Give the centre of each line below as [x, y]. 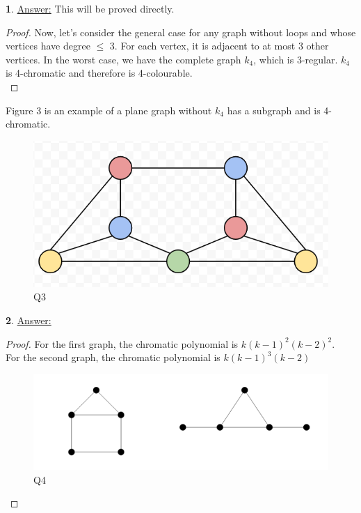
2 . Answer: [29, 320]
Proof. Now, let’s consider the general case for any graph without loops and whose [181, 32]
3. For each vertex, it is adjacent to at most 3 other [219, 46]
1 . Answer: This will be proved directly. [90, 8]
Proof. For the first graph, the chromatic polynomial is [122, 343]
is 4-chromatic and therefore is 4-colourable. [99, 73]
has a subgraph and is [274, 110]
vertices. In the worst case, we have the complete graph [123, 59]
